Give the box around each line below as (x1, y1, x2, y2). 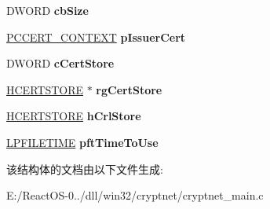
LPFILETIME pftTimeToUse (6, 134, 159, 150)
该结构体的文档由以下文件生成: (6, 160, 163, 177)
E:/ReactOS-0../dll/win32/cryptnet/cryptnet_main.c (6, 187, 264, 203)
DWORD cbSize (6, 2, 89, 18)
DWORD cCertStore (6, 55, 115, 71)
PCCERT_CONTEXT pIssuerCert (6, 28, 186, 45)
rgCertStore (96, 81, 162, 97)
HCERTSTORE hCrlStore (6, 108, 141, 124)
